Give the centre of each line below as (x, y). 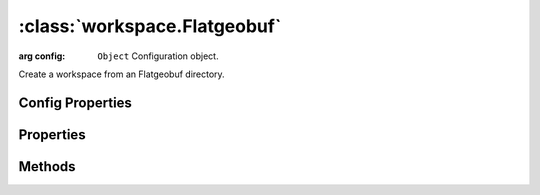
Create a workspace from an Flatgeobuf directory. (121, 74)
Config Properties (75, 102)
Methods (47, 166)
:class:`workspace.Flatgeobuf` (150, 26)
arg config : (42, 56)
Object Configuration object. (158, 56)
